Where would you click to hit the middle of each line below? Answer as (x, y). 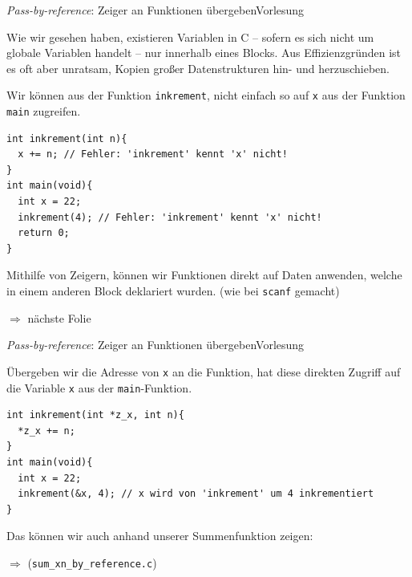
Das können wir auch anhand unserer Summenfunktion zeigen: (160, 536)
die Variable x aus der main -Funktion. (99, 387)
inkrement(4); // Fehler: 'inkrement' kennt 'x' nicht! (170, 217)
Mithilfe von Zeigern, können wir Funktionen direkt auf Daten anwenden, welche (204, 275)
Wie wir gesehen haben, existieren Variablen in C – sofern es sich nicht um (190, 37)
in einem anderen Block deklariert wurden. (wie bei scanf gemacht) (173, 291)
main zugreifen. (44, 111)
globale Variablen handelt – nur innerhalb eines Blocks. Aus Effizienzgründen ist (204, 53)
